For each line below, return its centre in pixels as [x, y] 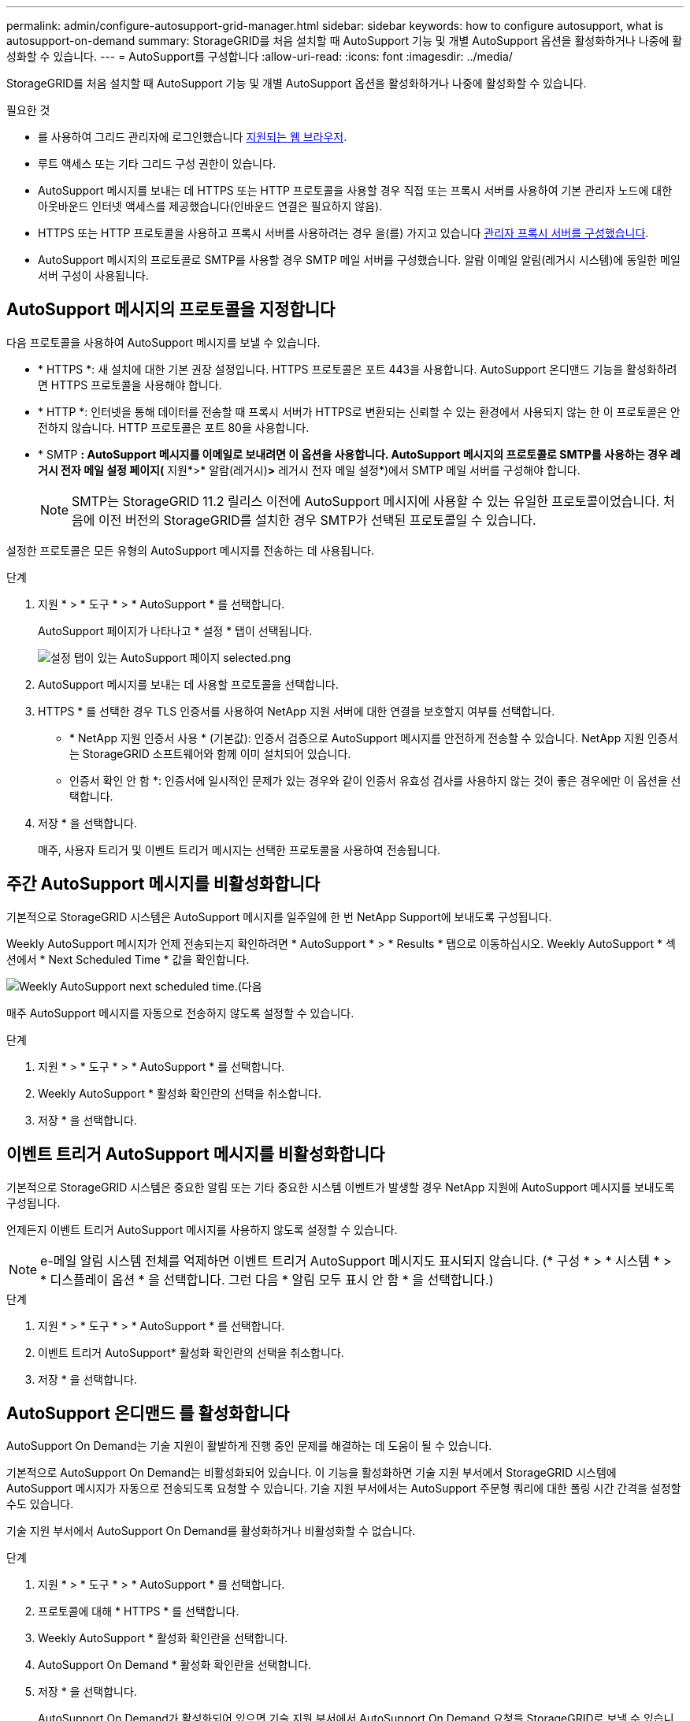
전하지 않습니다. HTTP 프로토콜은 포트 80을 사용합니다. [174, 427]
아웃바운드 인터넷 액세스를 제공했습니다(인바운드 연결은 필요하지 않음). [210, 206]
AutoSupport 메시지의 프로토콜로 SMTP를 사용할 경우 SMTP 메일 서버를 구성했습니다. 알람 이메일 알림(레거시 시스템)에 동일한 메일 [359, 260]
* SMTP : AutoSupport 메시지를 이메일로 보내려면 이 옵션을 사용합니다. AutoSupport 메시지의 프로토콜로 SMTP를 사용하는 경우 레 [359, 454]
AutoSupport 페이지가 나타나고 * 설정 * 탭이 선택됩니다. [175, 630]
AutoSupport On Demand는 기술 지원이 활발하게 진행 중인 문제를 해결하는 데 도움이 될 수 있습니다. [249, 1446]
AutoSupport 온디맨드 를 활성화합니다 [148, 1413]
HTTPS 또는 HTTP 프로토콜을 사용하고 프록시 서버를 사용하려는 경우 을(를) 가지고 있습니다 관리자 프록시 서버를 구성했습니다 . [343, 233]
